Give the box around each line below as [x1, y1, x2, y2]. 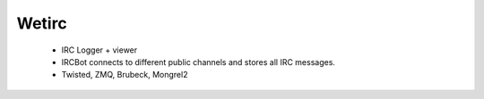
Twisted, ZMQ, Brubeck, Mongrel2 [61, 70, 188, 80]
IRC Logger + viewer [61, 45, 138, 55]
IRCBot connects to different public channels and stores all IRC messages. [61, 56, 336, 67]
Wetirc [16, 13, 67, 33]
